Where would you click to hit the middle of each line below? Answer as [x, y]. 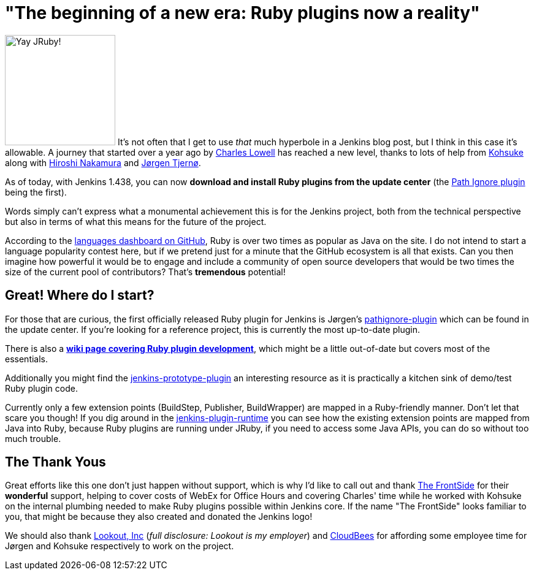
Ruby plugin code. [41, 388]
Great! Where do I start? [80, 295]
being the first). [36, 192]
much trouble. [33, 438]
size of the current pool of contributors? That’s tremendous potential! [145, 272]
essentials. [27, 359]
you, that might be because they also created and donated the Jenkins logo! [159, 517]
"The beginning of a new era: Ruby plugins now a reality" [242, 13]
